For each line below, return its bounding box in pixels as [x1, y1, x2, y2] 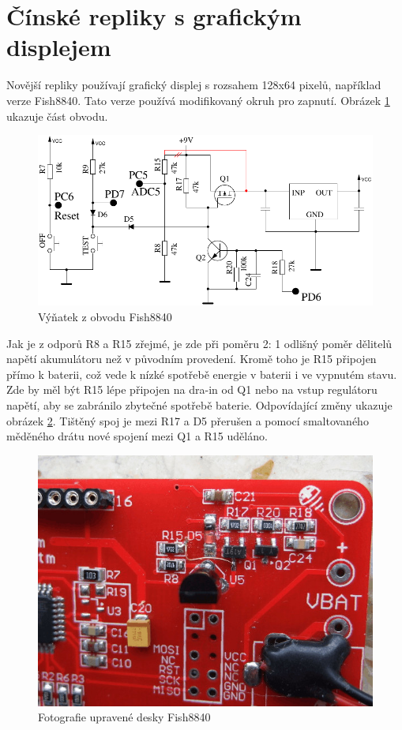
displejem [6, 31, 111, 63]
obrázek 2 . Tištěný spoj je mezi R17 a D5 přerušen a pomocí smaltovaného [6, 412, 369, 429]
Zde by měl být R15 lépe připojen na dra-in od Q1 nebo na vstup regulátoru [6, 381, 378, 398]
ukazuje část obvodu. [6, 107, 108, 124]
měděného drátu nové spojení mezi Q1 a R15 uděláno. [6, 428, 268, 444]
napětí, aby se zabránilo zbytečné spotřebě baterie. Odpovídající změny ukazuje [6, 397, 393, 414]
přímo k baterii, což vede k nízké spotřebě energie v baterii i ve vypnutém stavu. [6, 365, 397, 382]
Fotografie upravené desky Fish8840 [38, 709, 211, 725]
